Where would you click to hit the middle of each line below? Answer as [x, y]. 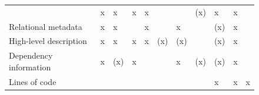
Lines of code [33, 81]
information [30, 67]
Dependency [31, 55]
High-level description [48, 41]
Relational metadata [46, 26]
